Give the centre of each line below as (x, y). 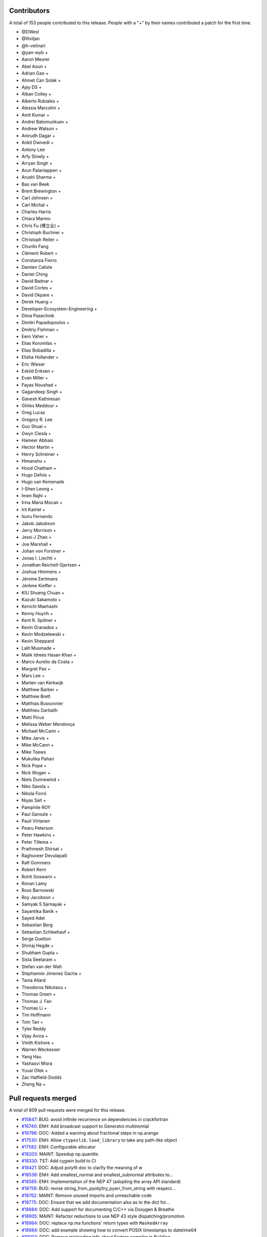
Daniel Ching (35, 274)
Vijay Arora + (35, 1036)
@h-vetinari (33, 46)
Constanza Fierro (39, 260)
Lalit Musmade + (39, 648)
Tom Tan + (32, 1022)
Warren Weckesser (41, 1049)
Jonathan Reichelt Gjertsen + (51, 565)
